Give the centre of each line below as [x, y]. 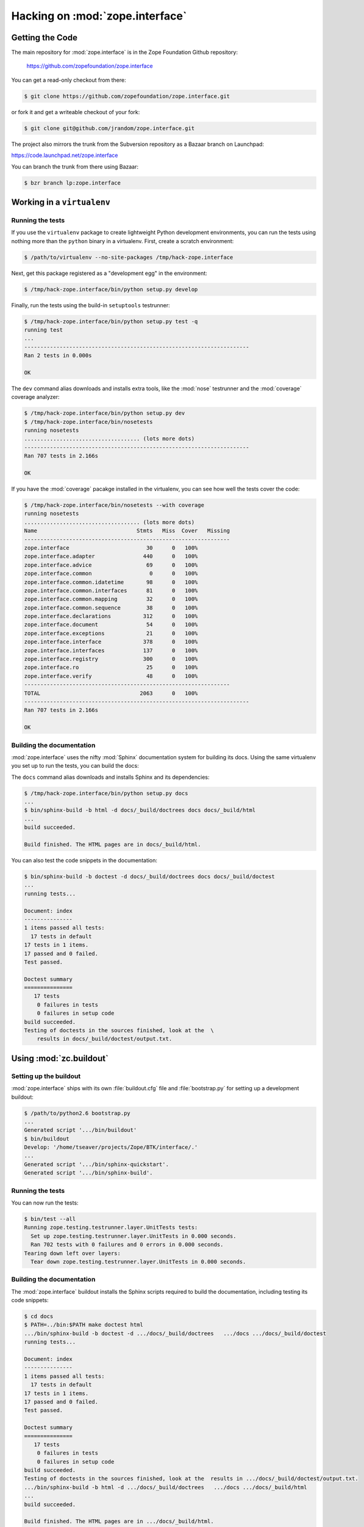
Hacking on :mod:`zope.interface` [99, 16]
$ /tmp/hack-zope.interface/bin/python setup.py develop [111, 289]
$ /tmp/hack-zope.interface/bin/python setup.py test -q [111, 321]
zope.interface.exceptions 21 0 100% [111, 633]
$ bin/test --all [50, 1219]
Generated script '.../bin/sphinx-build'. [88, 1173]
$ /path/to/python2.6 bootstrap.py [77, 1113]
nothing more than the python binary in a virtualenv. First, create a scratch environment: [123, 241]
